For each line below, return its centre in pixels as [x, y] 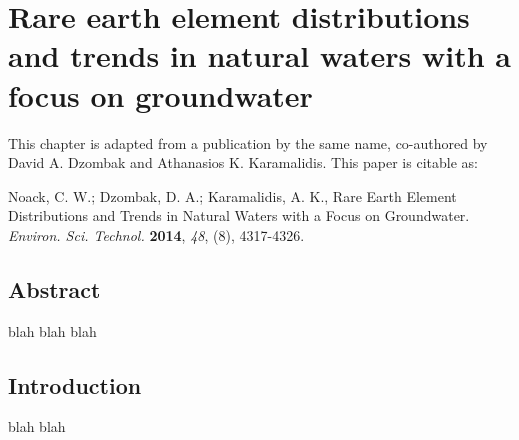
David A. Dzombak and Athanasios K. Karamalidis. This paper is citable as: [243, 162]
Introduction [75, 384]
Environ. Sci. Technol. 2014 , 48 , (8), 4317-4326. [156, 234]
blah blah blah [52, 330]
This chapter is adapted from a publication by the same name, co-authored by [248, 142]
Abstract [54, 288]
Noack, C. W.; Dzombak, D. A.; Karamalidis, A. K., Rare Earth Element [232, 195]
